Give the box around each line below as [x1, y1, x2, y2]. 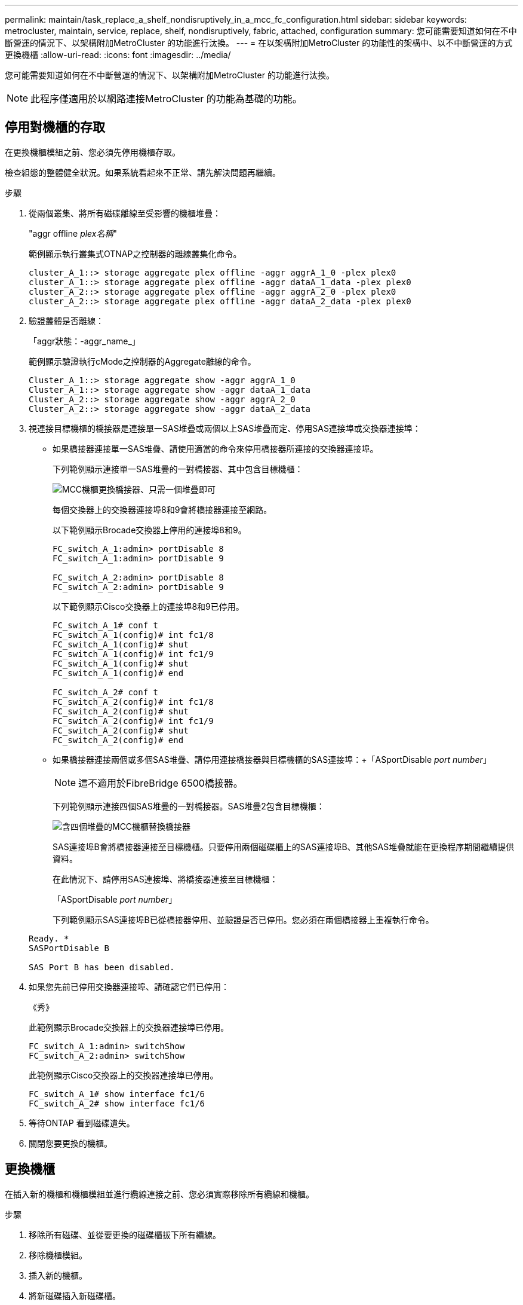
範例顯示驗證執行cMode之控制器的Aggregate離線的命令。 [29, 356, 256, 366]
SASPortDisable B [29, 943, 109, 953]
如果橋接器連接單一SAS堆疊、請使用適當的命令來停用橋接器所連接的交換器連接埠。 [53, 443, 379, 454]
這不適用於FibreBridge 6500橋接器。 [78, 777, 243, 789]
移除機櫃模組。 [29, 1249, 87, 1260]
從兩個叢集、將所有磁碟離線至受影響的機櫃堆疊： [29, 207, 221, 218]
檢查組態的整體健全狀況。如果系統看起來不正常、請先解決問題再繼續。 [5, 167, 281, 178]
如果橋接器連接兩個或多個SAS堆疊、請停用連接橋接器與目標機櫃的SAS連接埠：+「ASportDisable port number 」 [53, 754, 491, 765]
